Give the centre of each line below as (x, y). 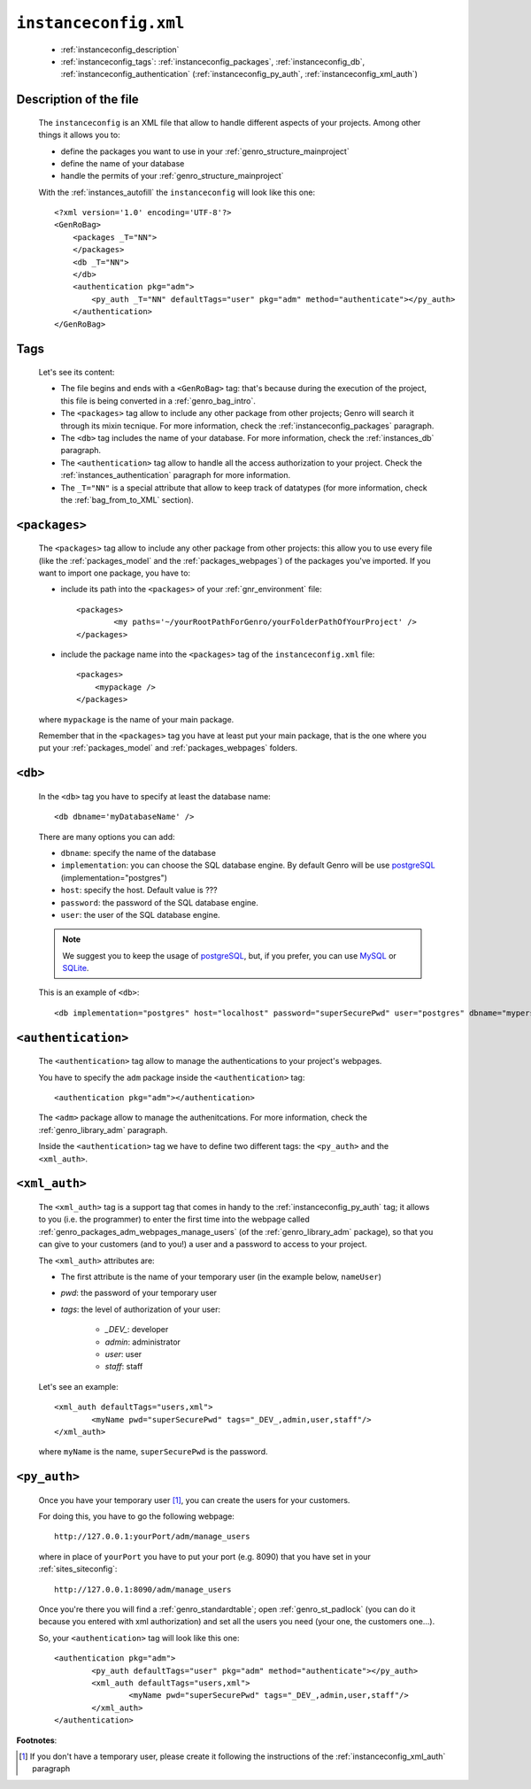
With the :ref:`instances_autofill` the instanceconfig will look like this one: (177, 192)
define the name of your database (123, 163)
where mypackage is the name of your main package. (136, 719)
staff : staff (124, 1367)
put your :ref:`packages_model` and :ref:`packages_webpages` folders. (168, 748)
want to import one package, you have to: (114, 573)
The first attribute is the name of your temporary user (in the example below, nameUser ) (221, 1276)
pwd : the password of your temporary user (139, 1293)
